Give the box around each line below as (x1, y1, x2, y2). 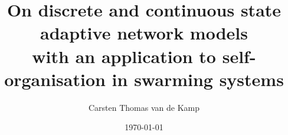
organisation (4, 67, 106, 91)
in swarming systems (112, 67, 284, 91)
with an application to (32, 44, 216, 68)
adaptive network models (40, 21, 248, 45)
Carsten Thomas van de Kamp (88, 101, 199, 113)
